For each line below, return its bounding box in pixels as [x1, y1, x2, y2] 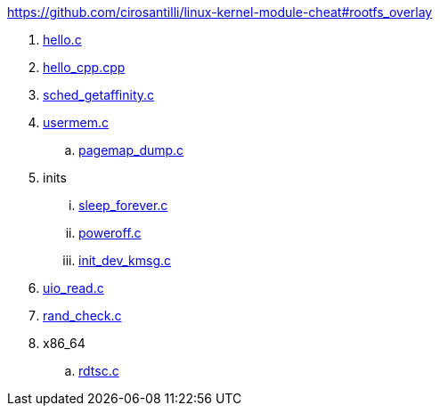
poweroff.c [78, 225, 142, 240]
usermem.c [43, 115, 110, 130]
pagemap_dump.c [78, 142, 184, 158]
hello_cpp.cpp [43, 60, 126, 75]
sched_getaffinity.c [43, 87, 155, 102]
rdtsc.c [78, 363, 119, 378]
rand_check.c [43, 308, 122, 323]
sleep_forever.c [78, 198, 168, 213]
